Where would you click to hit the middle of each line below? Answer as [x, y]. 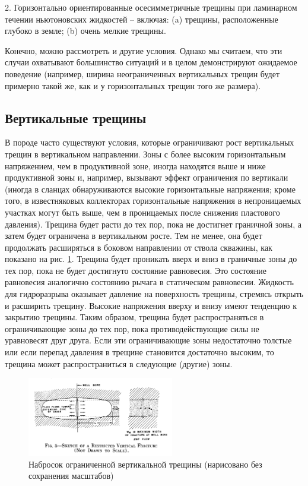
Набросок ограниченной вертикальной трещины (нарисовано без [145, 464]
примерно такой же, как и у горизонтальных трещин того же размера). [133, 85]
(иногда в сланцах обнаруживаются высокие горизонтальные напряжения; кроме [150, 189]
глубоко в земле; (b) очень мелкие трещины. [85, 31]
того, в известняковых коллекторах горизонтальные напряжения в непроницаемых [153, 201]
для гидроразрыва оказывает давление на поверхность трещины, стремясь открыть [154, 294]
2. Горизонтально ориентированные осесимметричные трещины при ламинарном [151, 7]
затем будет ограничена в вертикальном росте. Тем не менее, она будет [134, 236]
